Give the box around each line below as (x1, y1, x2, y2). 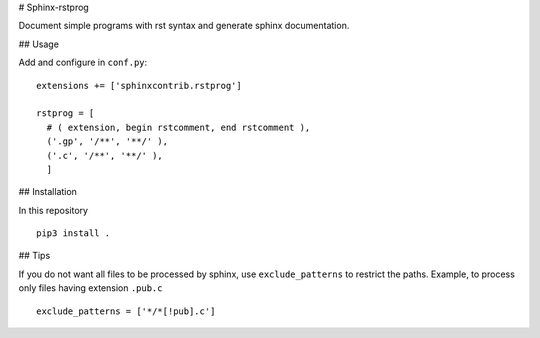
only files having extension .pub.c (18, 282, 163, 294)
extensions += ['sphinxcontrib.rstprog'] (36, 80, 242, 91)
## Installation (18, 186, 77, 198)
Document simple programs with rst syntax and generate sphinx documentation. (18, 20, 350, 32)
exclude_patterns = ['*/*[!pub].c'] (36, 305, 216, 317)
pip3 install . (36, 228, 111, 239)
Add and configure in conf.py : (18, 56, 148, 69)
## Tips (18, 250, 51, 262)
